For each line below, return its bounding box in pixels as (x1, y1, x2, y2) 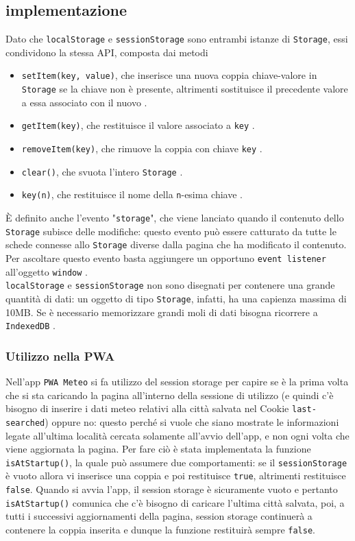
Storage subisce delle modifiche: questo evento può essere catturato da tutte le (5, 224, 336, 238)
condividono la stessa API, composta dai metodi (5, 45, 208, 59)
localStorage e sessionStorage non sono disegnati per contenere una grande (5, 278, 335, 292)
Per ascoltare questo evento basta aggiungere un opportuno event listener (5, 250, 326, 265)
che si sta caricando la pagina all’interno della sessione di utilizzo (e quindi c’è (5, 387, 334, 402)
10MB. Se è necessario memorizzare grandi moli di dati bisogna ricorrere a (5, 304, 318, 319)
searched (5, 418, 45, 428)
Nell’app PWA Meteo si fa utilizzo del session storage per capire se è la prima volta (5, 374, 349, 389)
